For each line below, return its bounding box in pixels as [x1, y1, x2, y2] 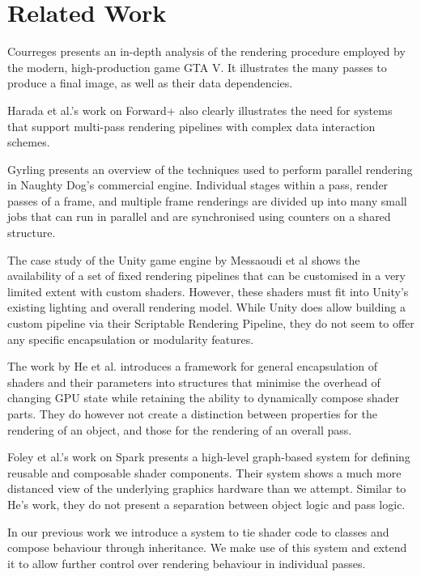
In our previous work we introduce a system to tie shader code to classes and [7, 523, 389, 540]
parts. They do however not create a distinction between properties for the [7, 405, 378, 422]
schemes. [7, 134, 50, 151]
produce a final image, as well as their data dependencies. [7, 74, 293, 91]
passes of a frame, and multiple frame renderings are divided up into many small [7, 192, 407, 209]
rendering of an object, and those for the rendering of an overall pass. [7, 421, 352, 438]
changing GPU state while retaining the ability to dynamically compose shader [7, 389, 400, 406]
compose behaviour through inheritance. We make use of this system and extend [7, 539, 407, 556]
